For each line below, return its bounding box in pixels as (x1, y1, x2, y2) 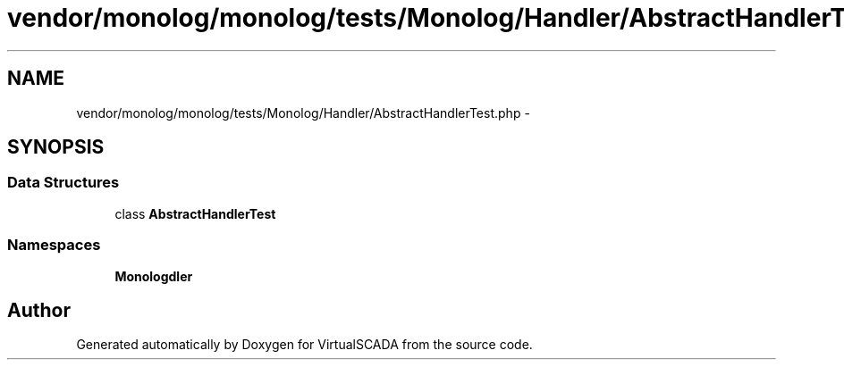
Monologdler (114, 268, 193, 284)
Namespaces (7, 236, 101, 254)
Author (7, 298, 71, 321)
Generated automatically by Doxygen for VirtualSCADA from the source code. (76, 337, 533, 353)
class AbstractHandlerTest (114, 205, 276, 221)
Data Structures (7, 173, 120, 192)
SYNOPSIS (7, 136, 105, 159)
